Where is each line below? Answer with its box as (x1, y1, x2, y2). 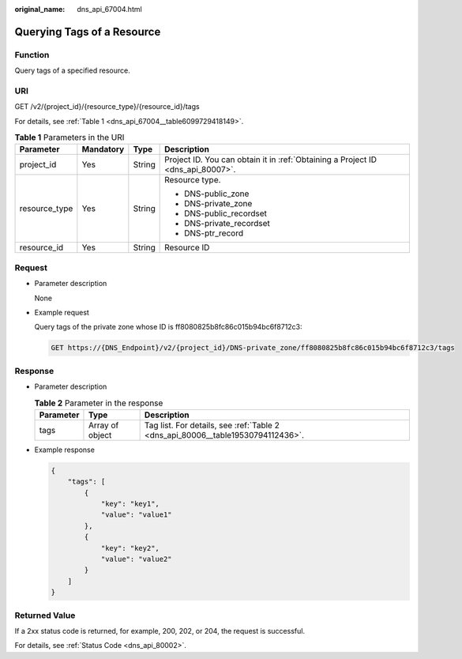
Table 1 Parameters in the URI (14, 132, 125, 143)
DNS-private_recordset (184, 218, 270, 229)
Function (14, 49, 50, 60)
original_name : (14, 5, 66, 13)
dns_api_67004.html (77, 5, 142, 13)
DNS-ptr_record (184, 228, 244, 239)
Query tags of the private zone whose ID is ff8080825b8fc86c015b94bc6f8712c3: (34, 322, 303, 332)
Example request (34, 307, 90, 317)
